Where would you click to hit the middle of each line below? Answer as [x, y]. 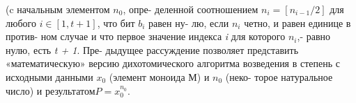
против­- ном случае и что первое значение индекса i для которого [146, 36]
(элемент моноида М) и [159, 76]
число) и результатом [51, 90]
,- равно [314, 36]
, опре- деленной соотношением [191, 9]
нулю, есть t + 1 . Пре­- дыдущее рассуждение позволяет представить [152, 49]
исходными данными [49, 76]
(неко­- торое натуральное [279, 76]
